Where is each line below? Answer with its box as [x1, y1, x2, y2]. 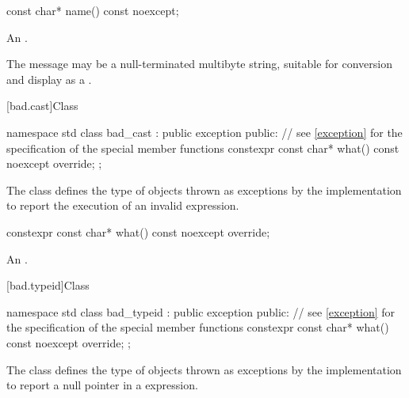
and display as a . [6, 70, 92, 87]
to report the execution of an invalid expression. [6, 197, 239, 214]
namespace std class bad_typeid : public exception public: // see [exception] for [6, 303, 396, 320]
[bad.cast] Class [6, 97, 78, 114]
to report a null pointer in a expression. [6, 377, 198, 393]
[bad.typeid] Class [6, 277, 90, 294]
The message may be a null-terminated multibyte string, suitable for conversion [6, 55, 393, 72]
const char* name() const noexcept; [6, 2, 179, 18]
